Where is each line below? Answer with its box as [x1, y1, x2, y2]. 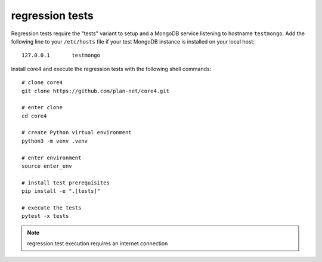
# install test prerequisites [21, 179, 110, 186]
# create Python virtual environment [21, 129, 132, 136]
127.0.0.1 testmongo [21, 52, 101, 59]
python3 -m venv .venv [21, 137, 88, 144]
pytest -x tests [21, 212, 69, 220]
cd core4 [21, 112, 47, 119]
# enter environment [21, 154, 82, 161]
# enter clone [21, 104, 63, 111]
